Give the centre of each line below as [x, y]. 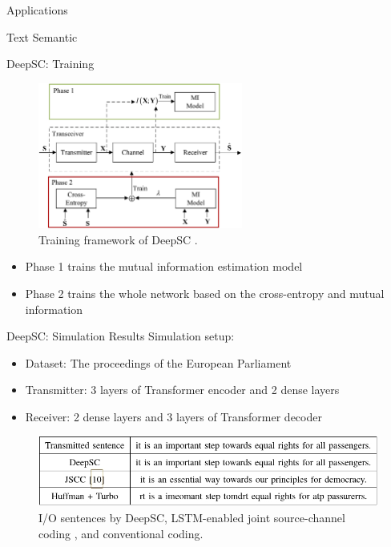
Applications [37, 10]
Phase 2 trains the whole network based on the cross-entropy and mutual [205, 293]
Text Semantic [42, 36]
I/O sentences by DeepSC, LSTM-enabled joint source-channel [192, 518]
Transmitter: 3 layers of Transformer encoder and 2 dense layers [182, 390]
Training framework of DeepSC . [118, 239]
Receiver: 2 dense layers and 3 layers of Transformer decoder [173, 416]
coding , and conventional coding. [121, 533]
